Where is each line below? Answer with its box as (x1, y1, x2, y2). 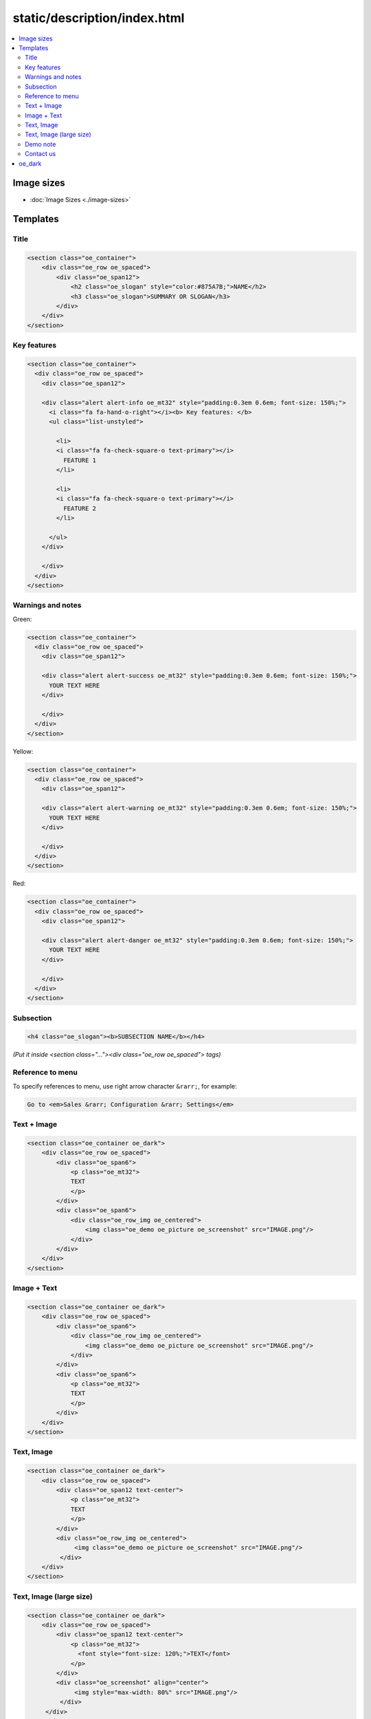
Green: (12, 615, 32, 623)
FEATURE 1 (63, 456, 96, 464)
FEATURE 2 (63, 504, 96, 512)
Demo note (25, 140, 56, 148)
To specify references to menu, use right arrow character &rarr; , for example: (12, 1082, 237, 1090)
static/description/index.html (12, 10, 185, 25)
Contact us (25, 150, 56, 158)
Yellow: (12, 747, 34, 756)
